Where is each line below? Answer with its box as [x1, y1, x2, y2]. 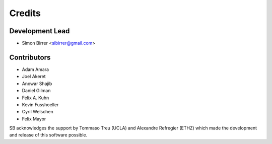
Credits [9, 8, 41, 19]
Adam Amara [22, 66, 49, 73]
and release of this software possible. [9, 132, 88, 138]
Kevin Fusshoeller [22, 101, 59, 108]
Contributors [9, 53, 51, 61]
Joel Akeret [22, 74, 46, 80]
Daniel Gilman [22, 88, 51, 94]
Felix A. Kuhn [22, 95, 49, 101]
